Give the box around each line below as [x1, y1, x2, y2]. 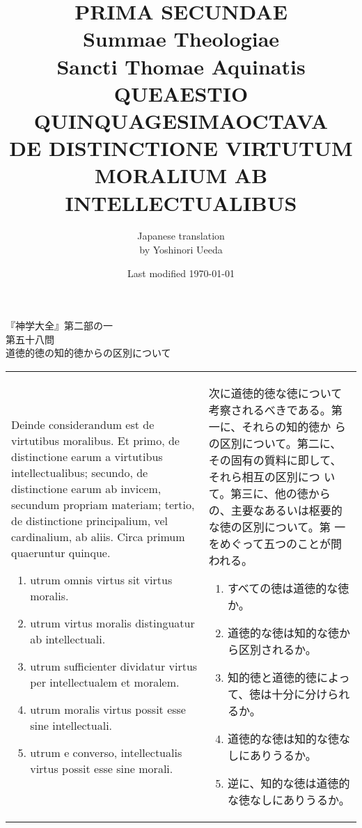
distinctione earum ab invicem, [11, 480, 162, 497]
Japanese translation [137, 228, 225, 243]
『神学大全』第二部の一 [6, 318, 113, 333]
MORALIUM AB [94, 161, 268, 189]
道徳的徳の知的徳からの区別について [6, 345, 171, 360]
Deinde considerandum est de [11, 416, 155, 432]
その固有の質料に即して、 [208, 452, 342, 468]
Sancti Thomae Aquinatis [56, 52, 306, 80]
